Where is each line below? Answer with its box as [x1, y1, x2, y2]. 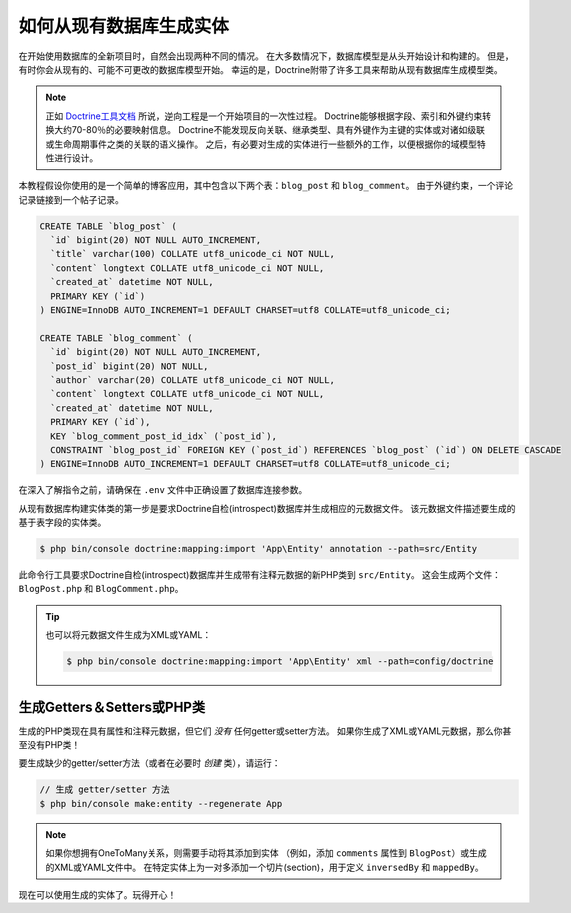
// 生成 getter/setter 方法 [39, 784, 170, 795]
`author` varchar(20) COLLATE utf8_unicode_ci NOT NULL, [50, 374, 335, 385]
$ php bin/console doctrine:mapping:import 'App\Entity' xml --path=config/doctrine [66, 656, 494, 667]
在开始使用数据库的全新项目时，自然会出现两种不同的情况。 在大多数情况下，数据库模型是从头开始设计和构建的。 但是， [18, 50, 514, 62]
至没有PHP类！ [18, 739, 81, 751]
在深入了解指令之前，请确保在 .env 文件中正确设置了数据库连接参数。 [18, 484, 308, 496]
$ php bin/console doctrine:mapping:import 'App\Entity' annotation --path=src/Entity [39, 543, 478, 555]
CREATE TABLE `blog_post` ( [39, 220, 177, 232]
